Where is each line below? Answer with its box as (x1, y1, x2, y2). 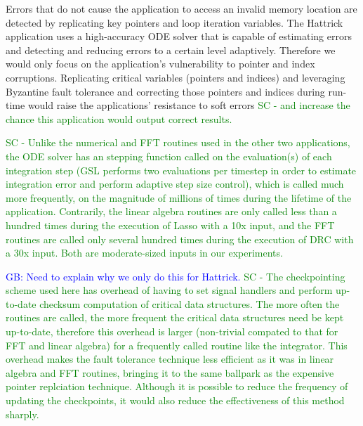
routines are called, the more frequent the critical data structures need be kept (6, 310, 344, 325)
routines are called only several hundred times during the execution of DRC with (6, 231, 354, 246)
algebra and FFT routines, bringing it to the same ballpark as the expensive (6, 365, 334, 380)
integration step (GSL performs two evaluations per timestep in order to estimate (6, 162, 357, 177)
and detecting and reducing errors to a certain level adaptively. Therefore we (6, 42, 336, 57)
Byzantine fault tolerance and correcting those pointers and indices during (6, 84, 325, 98)
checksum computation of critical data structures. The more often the (39, 296, 340, 311)
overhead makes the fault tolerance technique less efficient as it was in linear (6, 351, 334, 366)
